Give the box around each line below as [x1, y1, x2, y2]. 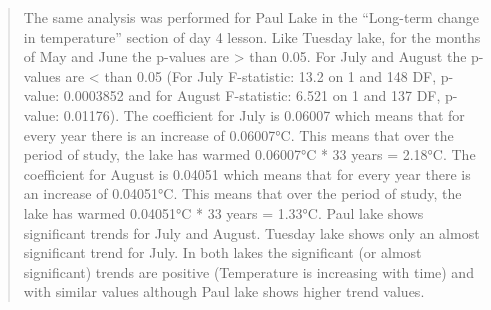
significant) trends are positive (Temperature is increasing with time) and [23, 261, 474, 282]
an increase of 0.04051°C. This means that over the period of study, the [23, 183, 462, 204]
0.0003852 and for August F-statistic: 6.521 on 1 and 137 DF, [63, 85, 441, 106]
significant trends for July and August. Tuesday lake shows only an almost [23, 222, 480, 243]
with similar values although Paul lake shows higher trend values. [23, 281, 425, 302]
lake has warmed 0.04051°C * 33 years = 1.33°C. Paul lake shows [23, 202, 424, 223]
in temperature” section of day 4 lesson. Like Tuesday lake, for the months [23, 26, 481, 47]
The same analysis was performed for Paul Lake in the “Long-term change [23, 7, 480, 27]
